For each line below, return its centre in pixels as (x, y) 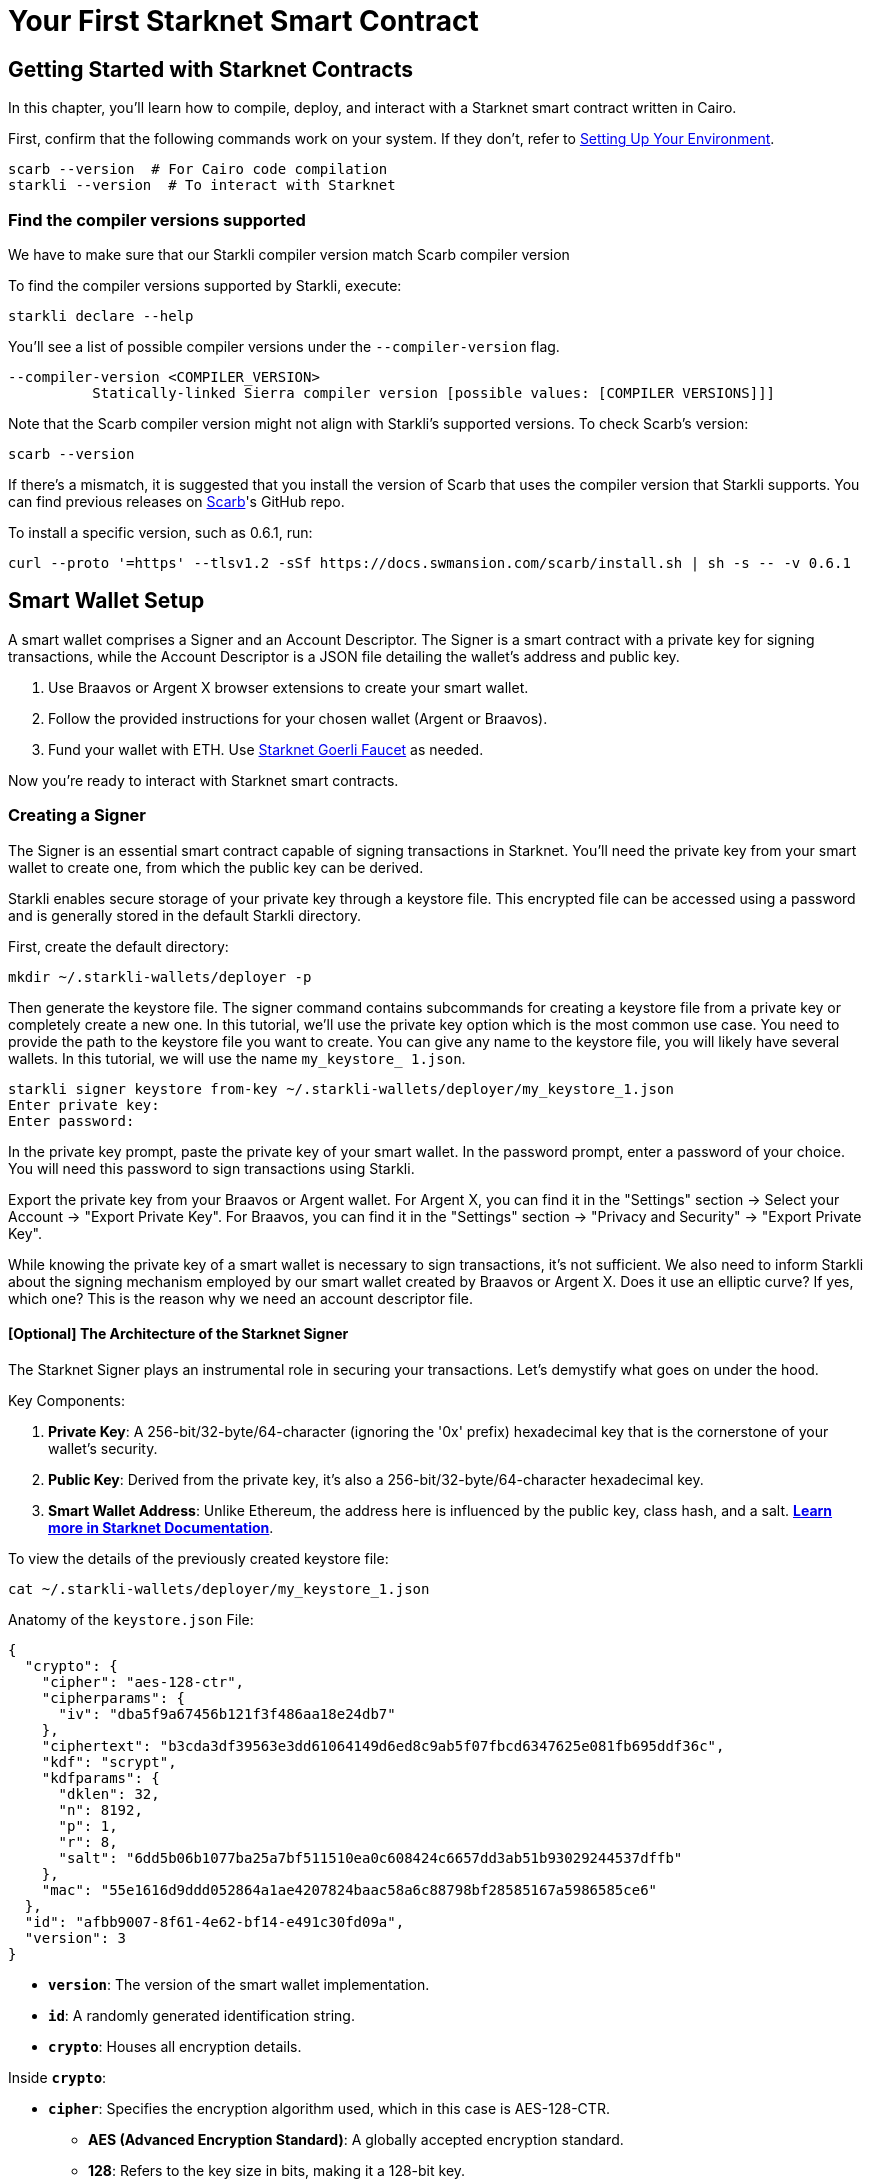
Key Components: (66, 1400)
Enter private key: (84, 1104)
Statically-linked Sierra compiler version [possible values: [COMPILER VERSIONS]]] (434, 392)
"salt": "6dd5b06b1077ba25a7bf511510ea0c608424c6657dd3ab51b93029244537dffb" (370, 1857)
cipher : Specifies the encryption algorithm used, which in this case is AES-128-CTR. (329, 2108)
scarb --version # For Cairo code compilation (198, 169)
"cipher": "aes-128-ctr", (143, 1681)
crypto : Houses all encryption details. (175, 2046)
